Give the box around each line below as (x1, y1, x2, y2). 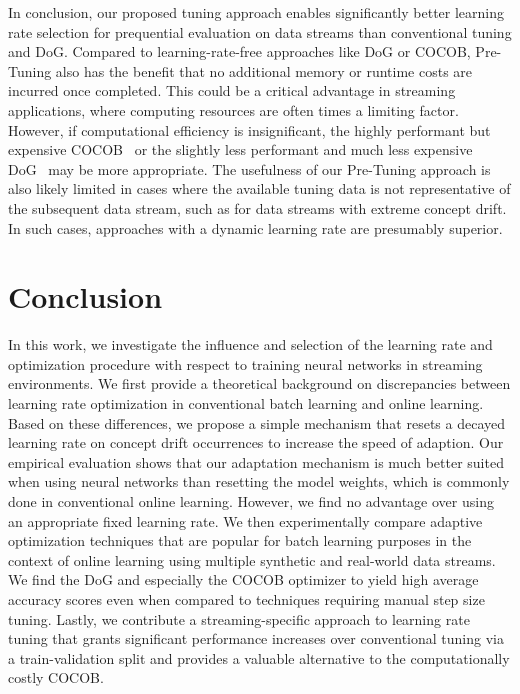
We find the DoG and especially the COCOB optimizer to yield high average (8, 569, 479, 590)
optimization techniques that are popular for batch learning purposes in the (8, 530, 472, 551)
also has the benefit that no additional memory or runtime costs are (55, 60, 473, 81)
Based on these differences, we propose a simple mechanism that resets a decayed (8, 412, 506, 433)
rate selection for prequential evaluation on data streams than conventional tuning (8, 21, 512, 42)
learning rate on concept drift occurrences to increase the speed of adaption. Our (8, 432, 504, 453)
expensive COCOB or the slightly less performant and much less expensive (8, 139, 473, 160)
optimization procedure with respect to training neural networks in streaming (8, 353, 483, 374)
